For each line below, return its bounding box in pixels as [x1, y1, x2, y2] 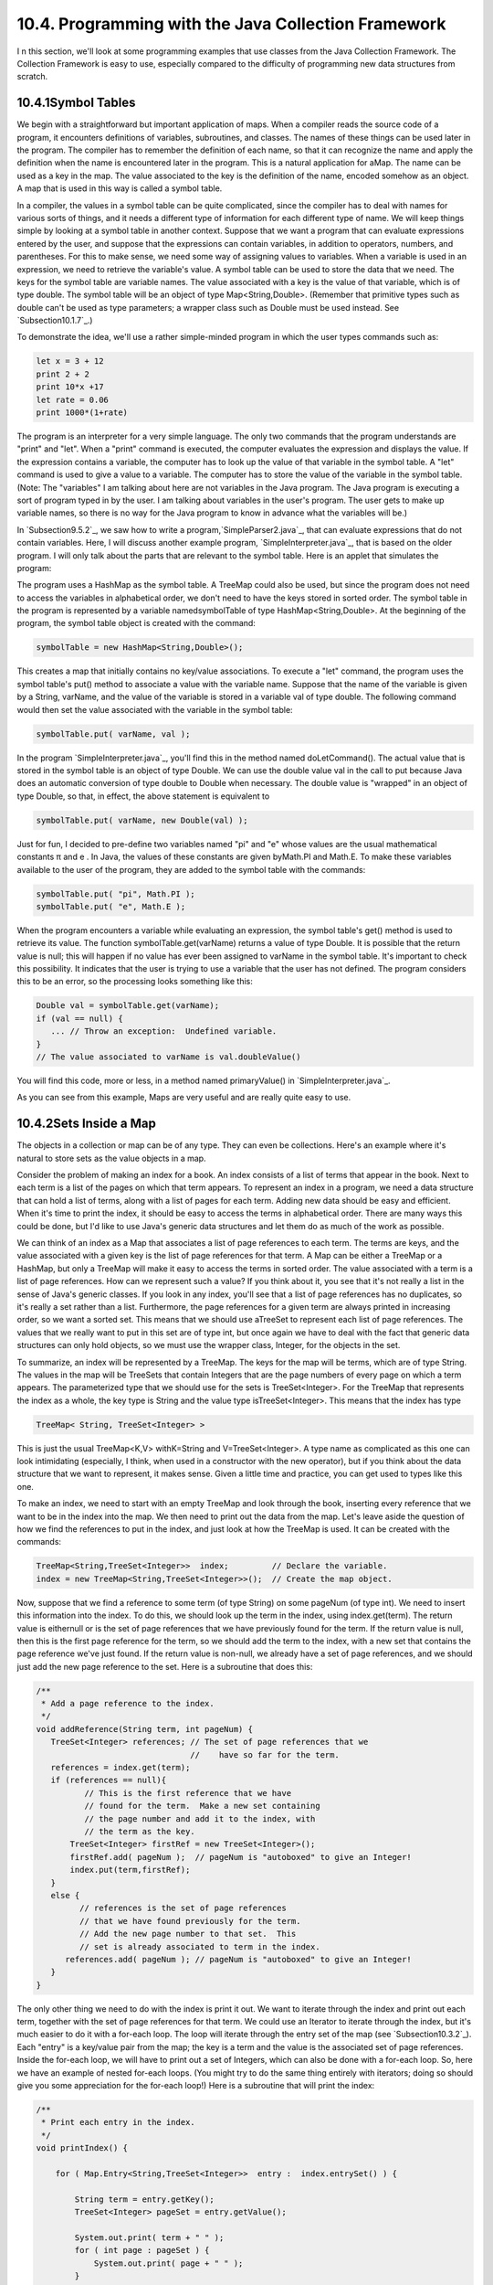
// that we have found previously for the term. [79, 1916, 301, 1926]
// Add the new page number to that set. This [79, 1929, 297, 1940]
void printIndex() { [36, 2143, 128, 2153]
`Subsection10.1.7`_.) [16, 315, 93, 326]
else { [50, 1890, 80, 1900]
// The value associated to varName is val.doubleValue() [36, 1051, 301, 1062]
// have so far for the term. [190, 1749, 340, 1759]
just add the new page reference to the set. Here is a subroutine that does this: [16, 1661, 313, 1672]
